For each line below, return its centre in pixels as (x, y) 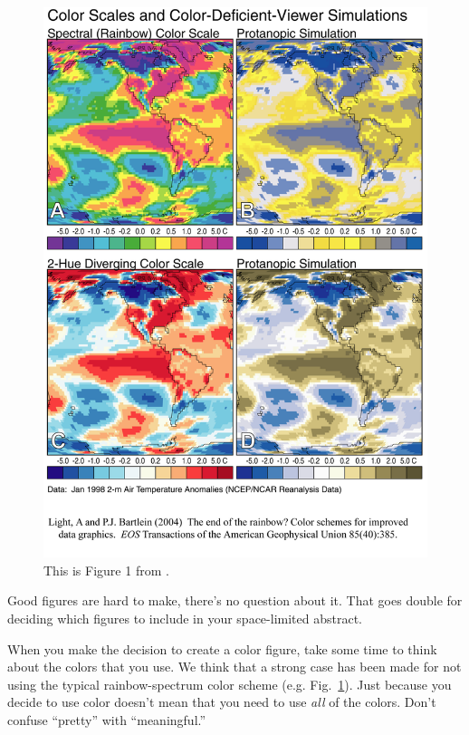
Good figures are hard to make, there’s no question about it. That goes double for (235, 600)
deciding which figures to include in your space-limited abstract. (185, 619)
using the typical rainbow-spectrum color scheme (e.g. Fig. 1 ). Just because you (230, 684)
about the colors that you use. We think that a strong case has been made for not (234, 667)
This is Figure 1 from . (106, 570)
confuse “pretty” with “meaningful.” (107, 719)
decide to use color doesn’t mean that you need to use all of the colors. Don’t (222, 702)
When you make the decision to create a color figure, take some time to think (222, 648)
